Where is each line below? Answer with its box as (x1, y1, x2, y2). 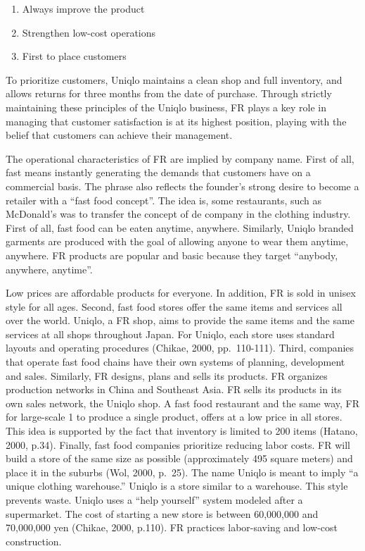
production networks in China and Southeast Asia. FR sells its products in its (6, 382, 342, 397)
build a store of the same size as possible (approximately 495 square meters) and (6, 451, 353, 466)
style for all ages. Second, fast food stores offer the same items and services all (6, 299, 342, 314)
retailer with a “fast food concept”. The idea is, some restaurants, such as (6, 192, 322, 207)
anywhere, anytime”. (6, 261, 93, 276)
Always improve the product (22, 1, 145, 16)
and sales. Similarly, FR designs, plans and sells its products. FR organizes (6, 368, 328, 383)
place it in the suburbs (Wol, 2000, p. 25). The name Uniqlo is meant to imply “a (6, 464, 359, 479)
